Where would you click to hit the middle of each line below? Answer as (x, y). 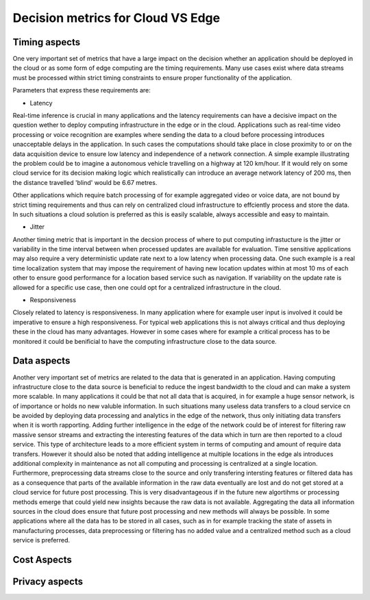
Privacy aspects (48, 581)
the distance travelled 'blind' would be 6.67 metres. (85, 182)
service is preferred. (41, 540)
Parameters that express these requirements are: (82, 90)
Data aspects (41, 361)
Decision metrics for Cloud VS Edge (116, 18)
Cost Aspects (42, 559)
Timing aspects (47, 42)
